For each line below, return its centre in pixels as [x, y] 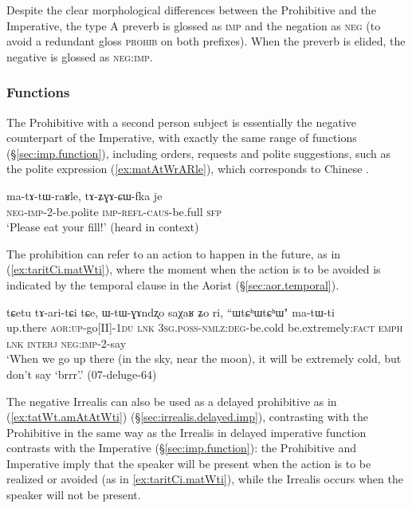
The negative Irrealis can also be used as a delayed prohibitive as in [172, 401]
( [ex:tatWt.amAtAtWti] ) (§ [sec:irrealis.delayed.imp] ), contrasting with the [188, 417]
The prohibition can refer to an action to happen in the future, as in [174, 253]
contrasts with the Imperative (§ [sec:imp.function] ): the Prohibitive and [182, 448]
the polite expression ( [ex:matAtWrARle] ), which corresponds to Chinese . [188, 169]
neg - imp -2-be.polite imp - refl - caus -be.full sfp [114, 211]
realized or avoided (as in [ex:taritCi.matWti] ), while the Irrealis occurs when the [205, 479]
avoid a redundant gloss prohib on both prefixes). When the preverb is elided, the [206, 41]
